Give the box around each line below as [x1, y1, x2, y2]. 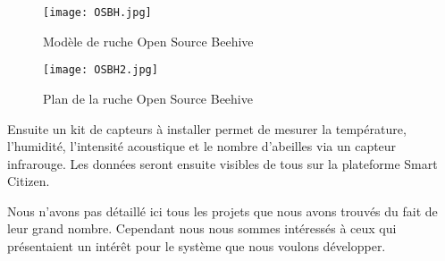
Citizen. [7, 172, 50, 190]
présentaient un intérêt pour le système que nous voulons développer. [7, 237, 386, 256]
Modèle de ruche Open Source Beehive [43, 31, 254, 50]
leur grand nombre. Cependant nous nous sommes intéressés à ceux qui [7, 219, 397, 238]
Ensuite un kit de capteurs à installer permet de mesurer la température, [7, 119, 407, 138]
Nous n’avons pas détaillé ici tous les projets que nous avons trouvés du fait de [7, 201, 438, 220]
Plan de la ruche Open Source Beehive [43, 88, 253, 107]
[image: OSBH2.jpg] [43, 63, 158, 77]
